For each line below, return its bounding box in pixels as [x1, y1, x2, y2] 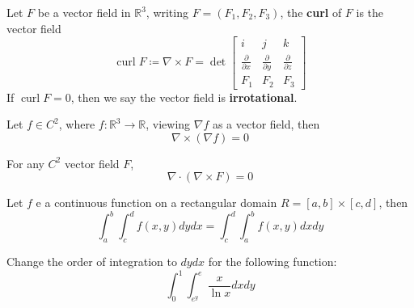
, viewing [146, 116, 191, 133]
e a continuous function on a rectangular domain [36, 194, 277, 211]
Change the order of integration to [6, 253, 177, 270]
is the [356, 4, 384, 20]
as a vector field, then [212, 116, 320, 133]
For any [6, 154, 44, 171]
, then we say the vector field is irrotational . [70, 88, 298, 105]
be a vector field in [37, 4, 131, 20]
